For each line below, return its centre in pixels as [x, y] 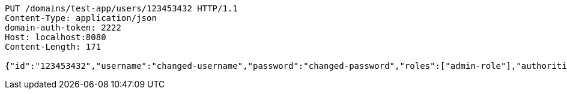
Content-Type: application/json [81, 18]
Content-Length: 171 [53, 47]
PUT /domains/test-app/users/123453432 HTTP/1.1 [121, 8]
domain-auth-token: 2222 [63, 28]
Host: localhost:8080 [56, 37]
